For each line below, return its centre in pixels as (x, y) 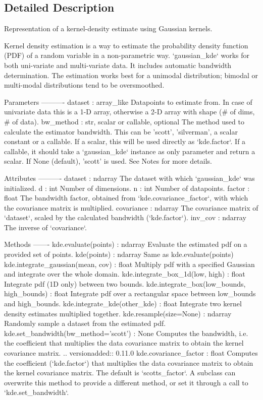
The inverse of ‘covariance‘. (45, 227)
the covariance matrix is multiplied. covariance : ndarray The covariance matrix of (131, 207)
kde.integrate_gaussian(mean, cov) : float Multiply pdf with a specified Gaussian (129, 264)
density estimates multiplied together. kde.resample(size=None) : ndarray (118, 313)
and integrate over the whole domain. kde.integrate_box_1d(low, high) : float (125, 274)
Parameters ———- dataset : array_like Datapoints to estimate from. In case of (128, 102)
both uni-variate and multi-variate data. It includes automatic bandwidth (118, 65)
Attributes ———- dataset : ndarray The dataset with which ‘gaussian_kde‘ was (129, 178)
